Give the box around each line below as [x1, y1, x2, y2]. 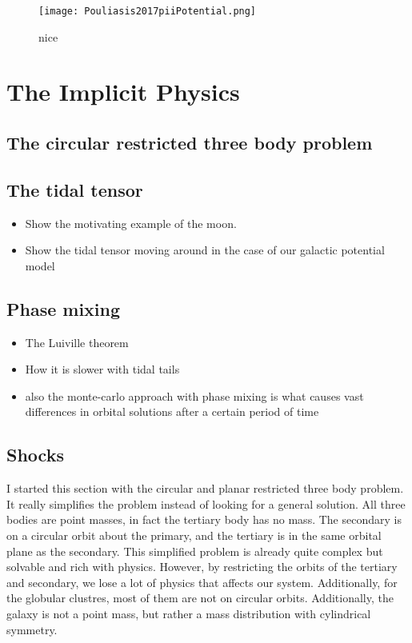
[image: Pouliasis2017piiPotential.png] [38, 6, 257, 17]
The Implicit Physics [6, 75, 240, 108]
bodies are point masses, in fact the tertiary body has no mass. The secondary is [6, 511, 402, 528]
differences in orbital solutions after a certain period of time [25, 403, 319, 420]
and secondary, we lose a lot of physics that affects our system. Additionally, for [6, 573, 398, 590]
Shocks [6, 442, 64, 467]
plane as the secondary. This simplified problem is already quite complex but [6, 542, 383, 559]
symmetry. [6, 621, 58, 637]
